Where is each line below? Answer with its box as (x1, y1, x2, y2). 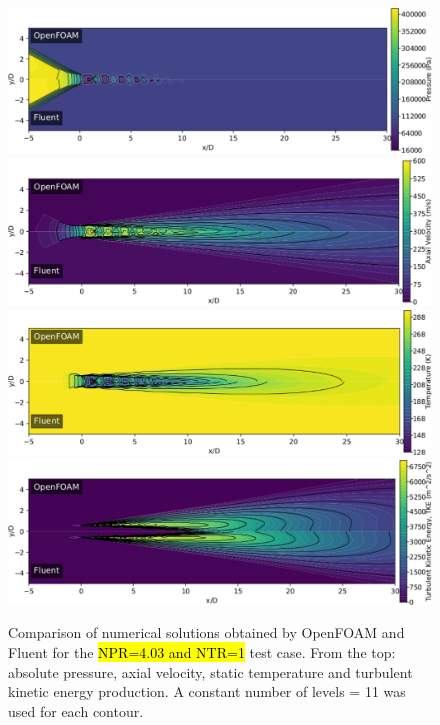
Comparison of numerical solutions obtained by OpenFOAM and (8, 622, 405, 643)
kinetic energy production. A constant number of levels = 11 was (8, 681, 406, 702)
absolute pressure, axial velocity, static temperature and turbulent (8, 661, 413, 682)
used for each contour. (8, 700, 144, 721)
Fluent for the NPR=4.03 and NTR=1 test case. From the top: (8, 641, 396, 662)
